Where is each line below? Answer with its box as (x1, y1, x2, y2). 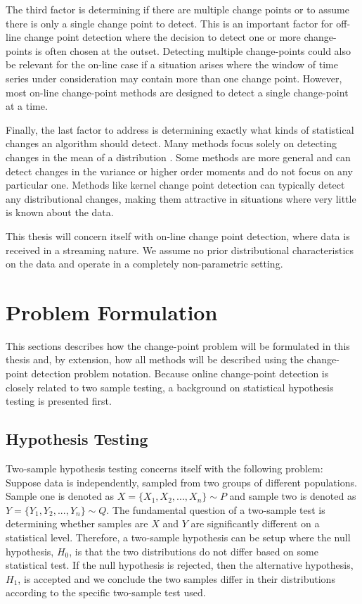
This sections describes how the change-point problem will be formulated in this (6, 338, 350, 353)
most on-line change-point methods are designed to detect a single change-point (6, 84, 349, 99)
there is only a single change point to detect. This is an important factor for (6, 15, 333, 30)
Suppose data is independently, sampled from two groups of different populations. (6, 474, 357, 489)
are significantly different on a (190, 516, 320, 531)
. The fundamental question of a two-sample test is (106, 502, 325, 517)
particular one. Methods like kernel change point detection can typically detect (6, 177, 345, 192)
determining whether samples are (6, 516, 148, 531)
